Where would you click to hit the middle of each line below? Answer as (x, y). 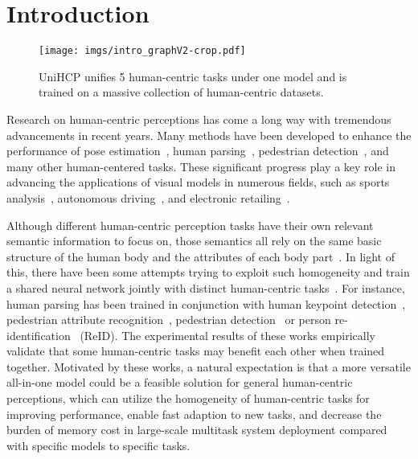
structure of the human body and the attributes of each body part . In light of (201, 256)
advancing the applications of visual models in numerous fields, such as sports (198, 182)
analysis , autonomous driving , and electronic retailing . (148, 197)
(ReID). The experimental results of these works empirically (227, 335)
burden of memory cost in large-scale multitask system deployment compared (197, 430)
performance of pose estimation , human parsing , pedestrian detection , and (198, 151)
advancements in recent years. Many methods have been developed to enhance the (209, 135)
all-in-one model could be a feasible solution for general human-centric (180, 382)
